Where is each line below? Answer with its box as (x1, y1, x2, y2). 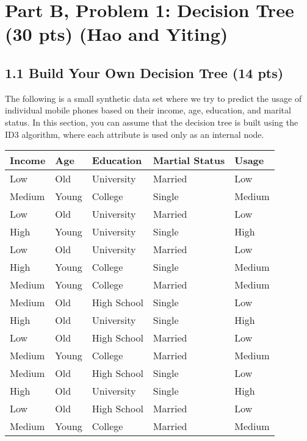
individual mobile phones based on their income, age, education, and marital (5, 104, 291, 117)
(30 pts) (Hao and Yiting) (5, 21, 228, 46)
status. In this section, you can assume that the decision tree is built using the (5, 115, 298, 128)
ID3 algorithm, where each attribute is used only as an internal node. (5, 127, 264, 140)
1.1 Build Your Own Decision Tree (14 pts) (5, 63, 284, 82)
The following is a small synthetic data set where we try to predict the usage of (5, 91, 302, 104)
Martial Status (153, 153, 225, 168)
